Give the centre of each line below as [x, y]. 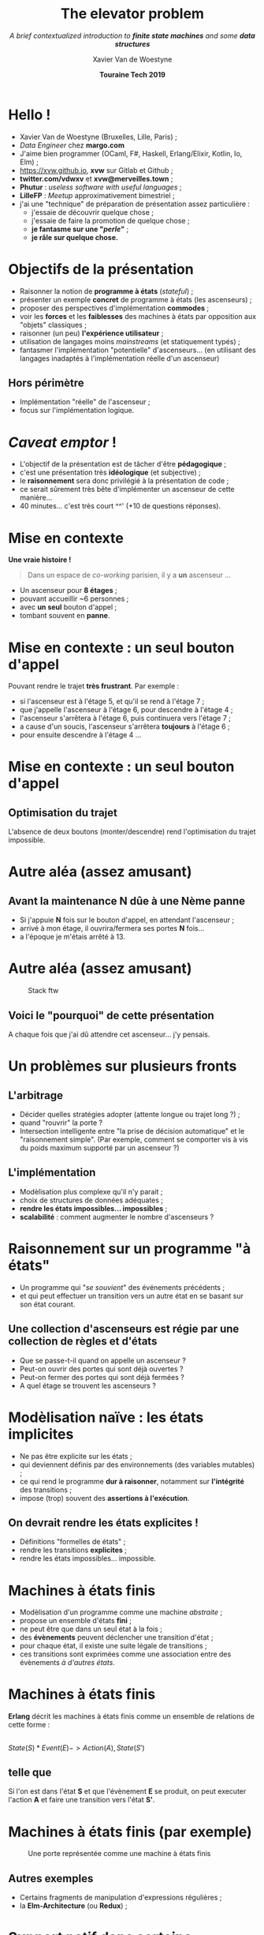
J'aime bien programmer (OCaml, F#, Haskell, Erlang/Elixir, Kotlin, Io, [131, 153]
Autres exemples [51, 1879]
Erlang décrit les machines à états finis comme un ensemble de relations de [131, 1716]
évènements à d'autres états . [67, 1663]
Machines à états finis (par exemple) [130, 1832]
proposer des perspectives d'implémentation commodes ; [114, 308]
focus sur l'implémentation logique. [77, 411]
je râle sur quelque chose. [74, 237]
